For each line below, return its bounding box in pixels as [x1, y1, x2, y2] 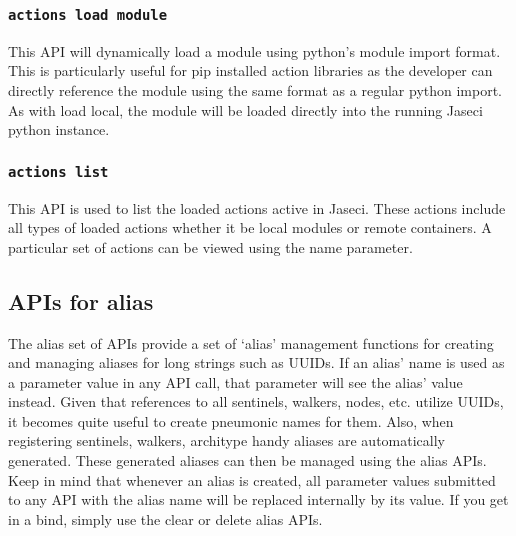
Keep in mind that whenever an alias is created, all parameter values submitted [8, 469, 496, 490]
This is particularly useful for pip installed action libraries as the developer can [8, 60, 493, 81]
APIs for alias [8, 285, 154, 316]
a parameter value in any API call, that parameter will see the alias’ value [8, 371, 463, 392]
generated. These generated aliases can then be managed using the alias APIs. [8, 450, 487, 471]
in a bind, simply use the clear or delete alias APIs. [8, 508, 323, 529]
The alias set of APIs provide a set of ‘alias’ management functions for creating [8, 332, 494, 353]
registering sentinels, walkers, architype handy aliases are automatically [8, 430, 445, 451]
